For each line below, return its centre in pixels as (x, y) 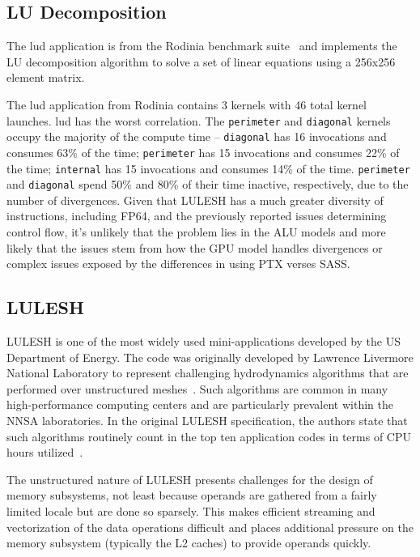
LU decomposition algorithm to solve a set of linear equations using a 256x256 (201, 61)
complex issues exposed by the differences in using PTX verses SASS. (178, 264)
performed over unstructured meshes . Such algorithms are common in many (197, 388)
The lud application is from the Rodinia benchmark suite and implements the (202, 46)
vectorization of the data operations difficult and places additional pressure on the (210, 527)
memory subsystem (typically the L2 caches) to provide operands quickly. (189, 543)
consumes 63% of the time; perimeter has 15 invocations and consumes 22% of (203, 152)
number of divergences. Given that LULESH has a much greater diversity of (195, 200)
